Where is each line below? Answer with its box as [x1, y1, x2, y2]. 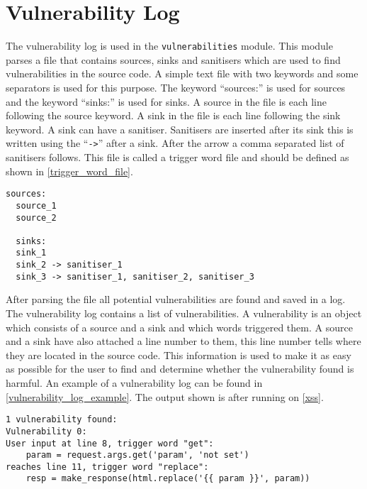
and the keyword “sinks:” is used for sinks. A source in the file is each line [6, 94, 327, 109]
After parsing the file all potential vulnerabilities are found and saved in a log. [6, 292, 346, 307]
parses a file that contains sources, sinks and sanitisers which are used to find [6, 52, 341, 67]
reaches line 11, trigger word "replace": [6, 461, 209, 472]
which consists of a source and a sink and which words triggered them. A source [6, 319, 353, 334]
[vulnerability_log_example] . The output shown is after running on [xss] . [6, 389, 324, 404]
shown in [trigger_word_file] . [6, 163, 133, 178]
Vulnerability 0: [6, 426, 87, 436]
